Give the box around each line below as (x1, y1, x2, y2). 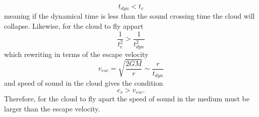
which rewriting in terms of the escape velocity (4, 48, 149, 59)
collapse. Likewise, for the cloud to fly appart (4, 21, 144, 31)
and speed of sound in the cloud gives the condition (4, 78, 163, 88)
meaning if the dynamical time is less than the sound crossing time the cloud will (4, 11, 255, 21)
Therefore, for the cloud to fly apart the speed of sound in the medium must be (4, 93, 249, 104)
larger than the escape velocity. (4, 103, 100, 113)
